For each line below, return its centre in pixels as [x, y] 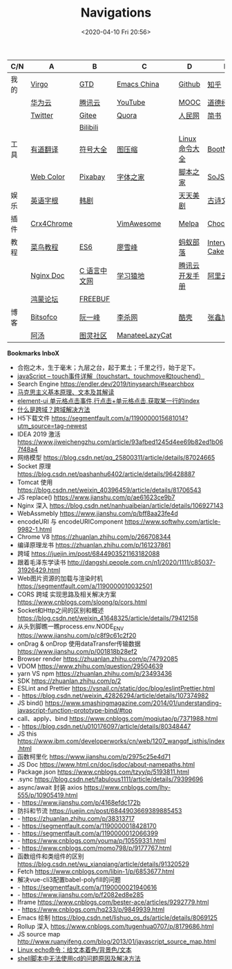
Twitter [42, 115]
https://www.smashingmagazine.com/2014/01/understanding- [133, 703]
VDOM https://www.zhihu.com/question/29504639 [90, 666]
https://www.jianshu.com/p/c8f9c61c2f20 [77, 635]
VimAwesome [139, 223]
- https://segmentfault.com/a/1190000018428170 [87, 826]
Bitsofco [44, 317]
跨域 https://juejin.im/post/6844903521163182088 [88, 553]
